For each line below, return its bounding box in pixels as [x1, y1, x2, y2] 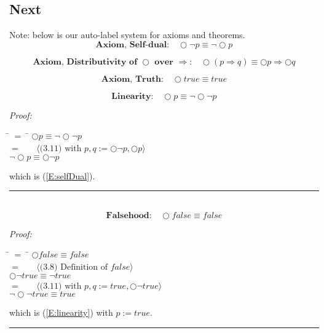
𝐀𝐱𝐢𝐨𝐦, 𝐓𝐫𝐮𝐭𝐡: [101, 74, 164, 84]
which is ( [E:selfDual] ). [9, 169, 95, 182]
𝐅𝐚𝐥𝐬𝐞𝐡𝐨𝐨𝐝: [106, 211, 152, 220]
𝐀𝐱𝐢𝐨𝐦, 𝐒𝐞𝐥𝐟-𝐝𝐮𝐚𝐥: [95, 40, 170, 49]
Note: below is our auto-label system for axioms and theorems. [9, 28, 245, 41]
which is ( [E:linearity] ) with [9, 306, 113, 319]
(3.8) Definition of [39, 262, 108, 272]
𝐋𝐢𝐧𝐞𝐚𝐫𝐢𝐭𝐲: [111, 92, 154, 101]
